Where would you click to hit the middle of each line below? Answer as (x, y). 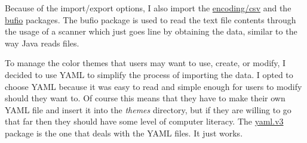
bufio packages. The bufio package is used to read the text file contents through (151, 19)
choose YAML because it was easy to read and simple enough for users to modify (153, 86)
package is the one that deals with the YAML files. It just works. (124, 133)
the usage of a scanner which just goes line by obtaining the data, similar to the (151, 31)
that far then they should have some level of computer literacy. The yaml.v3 (144, 121)
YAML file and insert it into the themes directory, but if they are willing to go (148, 109)
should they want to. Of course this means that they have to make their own (145, 98)
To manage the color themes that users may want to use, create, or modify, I (145, 63)
